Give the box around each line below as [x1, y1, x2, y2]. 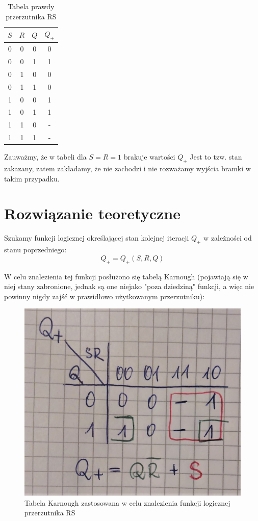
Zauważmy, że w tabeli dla [4, 151, 87, 162]
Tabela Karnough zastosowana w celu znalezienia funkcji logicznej [24, 497, 230, 508]
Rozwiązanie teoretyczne [4, 203, 180, 224]
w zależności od [203, 232, 252, 243]
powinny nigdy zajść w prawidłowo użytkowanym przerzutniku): [4, 291, 205, 301]
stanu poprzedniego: [4, 244, 67, 255]
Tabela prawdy [8, 1, 55, 11]
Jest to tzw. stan [190, 151, 242, 162]
